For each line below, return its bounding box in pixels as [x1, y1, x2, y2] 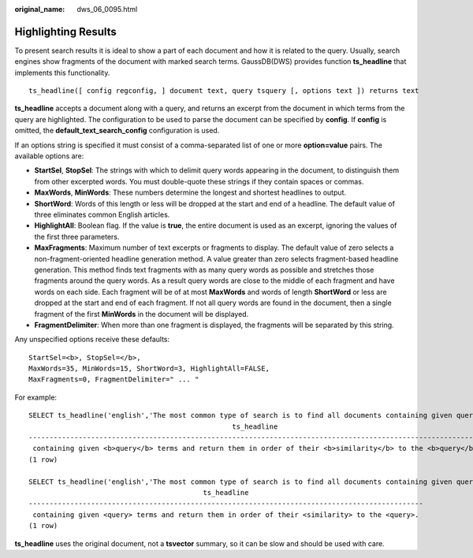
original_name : [14, 5, 65, 13]
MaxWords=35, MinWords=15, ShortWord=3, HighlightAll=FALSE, [28, 364, 270, 374]
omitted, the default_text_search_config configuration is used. [14, 126, 220, 136]
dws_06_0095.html [76, 5, 138, 13]
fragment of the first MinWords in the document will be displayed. [34, 309, 249, 318]
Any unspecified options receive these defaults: [14, 335, 170, 344]
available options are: [14, 151, 84, 161]
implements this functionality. [14, 68, 110, 77]
